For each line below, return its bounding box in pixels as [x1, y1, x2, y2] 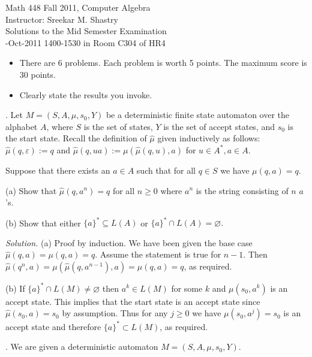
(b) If [5, 282, 25, 294]
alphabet [5, 120, 38, 132]
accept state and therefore [5, 320, 101, 332]
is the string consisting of [196, 184, 289, 196]
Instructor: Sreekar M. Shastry [5, 13, 118, 25]
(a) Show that [5, 184, 57, 196]
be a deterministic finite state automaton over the [106, 108, 290, 121]
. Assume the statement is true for [95, 248, 221, 261]
